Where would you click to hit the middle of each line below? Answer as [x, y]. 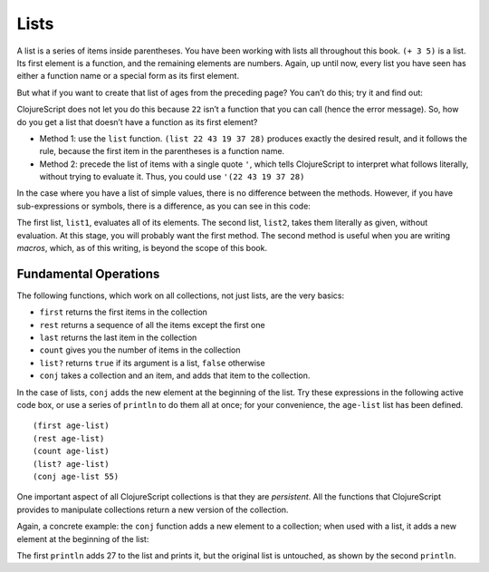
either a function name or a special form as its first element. [128, 76]
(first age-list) [71, 426]
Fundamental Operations [88, 273]
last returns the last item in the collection [118, 338]
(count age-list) [71, 451]
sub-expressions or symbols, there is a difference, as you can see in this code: [164, 206]
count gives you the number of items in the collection [140, 350]
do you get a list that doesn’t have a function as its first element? [137, 121]
